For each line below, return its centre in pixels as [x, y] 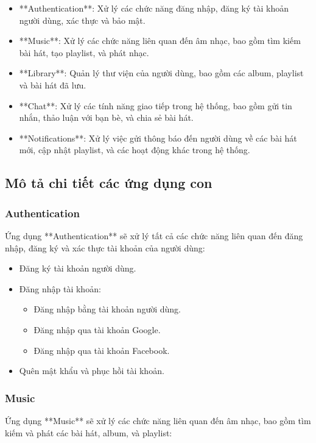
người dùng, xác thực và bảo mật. [82, 20]
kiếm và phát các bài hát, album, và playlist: [89, 432]
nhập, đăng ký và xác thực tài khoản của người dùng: [105, 247]
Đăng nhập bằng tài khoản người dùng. [107, 309]
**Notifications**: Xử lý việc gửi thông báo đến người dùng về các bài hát [158, 138]
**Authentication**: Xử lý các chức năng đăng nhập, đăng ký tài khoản [154, 8]
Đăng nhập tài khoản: [60, 288]
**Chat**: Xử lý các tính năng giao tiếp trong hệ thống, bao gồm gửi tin [156, 105]
